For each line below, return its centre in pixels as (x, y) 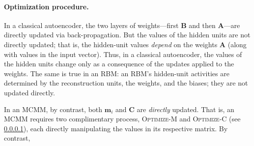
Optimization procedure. (46, 6)
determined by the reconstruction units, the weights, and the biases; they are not (126, 83)
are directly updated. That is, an (185, 109)
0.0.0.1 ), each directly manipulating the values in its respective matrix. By (116, 128)
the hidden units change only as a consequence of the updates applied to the (119, 64)
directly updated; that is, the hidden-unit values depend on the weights (111, 44)
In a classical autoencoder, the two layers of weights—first (91, 25)
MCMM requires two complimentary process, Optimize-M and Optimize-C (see (122, 119)
